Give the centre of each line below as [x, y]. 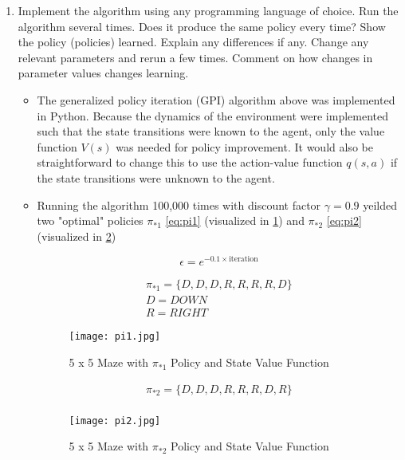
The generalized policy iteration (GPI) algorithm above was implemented [216, 99]
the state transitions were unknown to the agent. [156, 177]
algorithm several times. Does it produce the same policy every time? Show [202, 26]
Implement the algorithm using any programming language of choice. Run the [208, 10]
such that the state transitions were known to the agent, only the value [211, 131]
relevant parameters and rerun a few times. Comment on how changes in [195, 57]
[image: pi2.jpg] [115, 421]
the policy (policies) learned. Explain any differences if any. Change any [193, 42]
